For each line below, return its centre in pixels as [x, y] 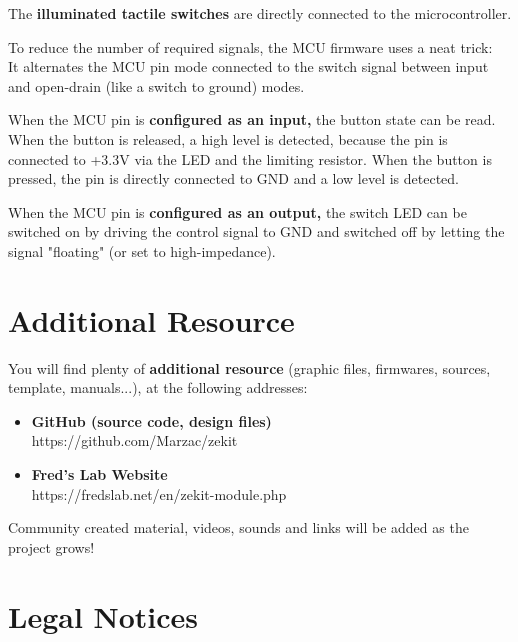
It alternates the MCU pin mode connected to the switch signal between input [248, 66]
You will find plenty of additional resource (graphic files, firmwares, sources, [249, 367]
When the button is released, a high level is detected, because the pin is [228, 138]
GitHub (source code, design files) [151, 420]
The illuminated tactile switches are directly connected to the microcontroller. [260, 13]
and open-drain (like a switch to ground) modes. [156, 85]
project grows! [51, 546]
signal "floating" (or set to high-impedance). [142, 250]
